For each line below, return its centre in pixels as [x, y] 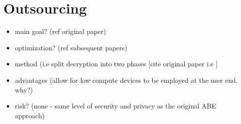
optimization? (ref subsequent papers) [71, 47]
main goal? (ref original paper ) [60, 31]
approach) [30, 115]
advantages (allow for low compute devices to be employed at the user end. [126, 80]
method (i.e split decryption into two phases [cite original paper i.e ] [116, 64]
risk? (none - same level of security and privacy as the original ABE [115, 106]
